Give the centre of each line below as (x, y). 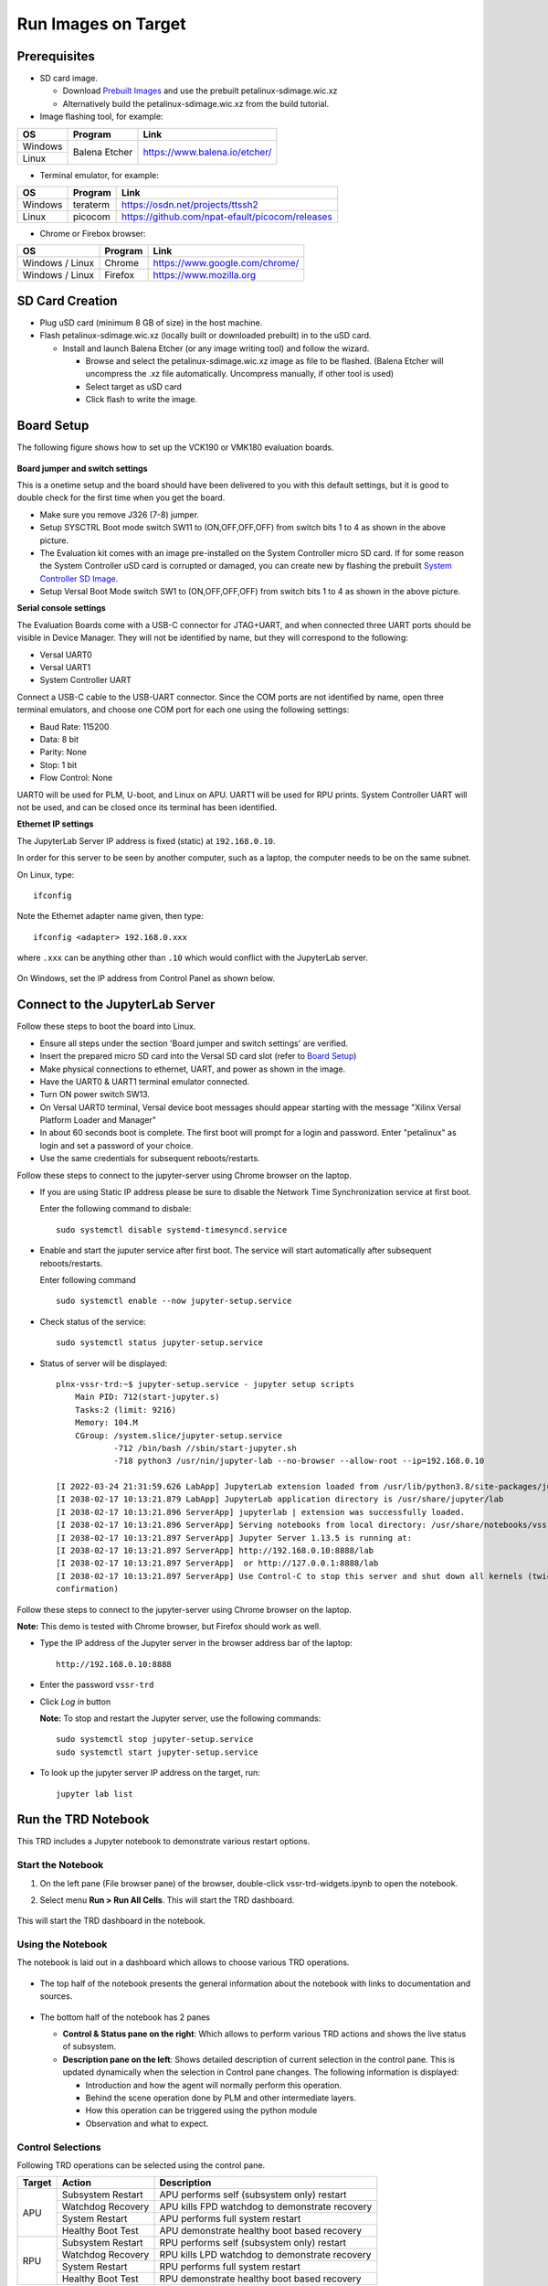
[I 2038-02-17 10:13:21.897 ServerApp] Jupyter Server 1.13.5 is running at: (234, 1538)
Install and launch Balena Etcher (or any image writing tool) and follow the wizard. (216, 348)
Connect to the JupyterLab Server (116, 1004)
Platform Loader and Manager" (98, 1120)
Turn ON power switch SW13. (95, 1095)
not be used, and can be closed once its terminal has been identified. (147, 807)
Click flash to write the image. (142, 400)
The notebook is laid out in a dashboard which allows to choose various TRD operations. (183, 1962)
